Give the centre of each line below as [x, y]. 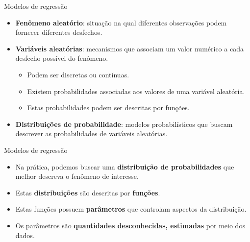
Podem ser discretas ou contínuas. [78, 74]
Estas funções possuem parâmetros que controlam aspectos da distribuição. [131, 209]
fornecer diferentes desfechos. [59, 32]
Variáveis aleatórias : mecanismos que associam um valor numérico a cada [129, 48]
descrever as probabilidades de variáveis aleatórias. [91, 133]
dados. [25, 235]
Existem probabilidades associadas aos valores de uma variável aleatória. [136, 91]
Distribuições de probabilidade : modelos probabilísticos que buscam [124, 124]
